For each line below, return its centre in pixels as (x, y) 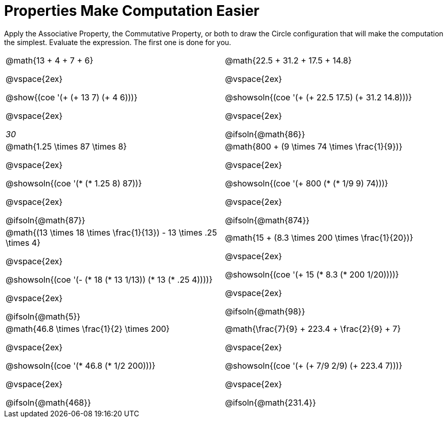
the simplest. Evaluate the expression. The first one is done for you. (118, 42)
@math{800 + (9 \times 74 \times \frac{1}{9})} (314, 146)
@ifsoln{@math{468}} (48, 402)
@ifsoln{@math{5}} (43, 316)
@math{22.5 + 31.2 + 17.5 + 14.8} (288, 60)
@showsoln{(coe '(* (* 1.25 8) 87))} (74, 183)
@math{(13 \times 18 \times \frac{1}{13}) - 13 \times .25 (111, 232)
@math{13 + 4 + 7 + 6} (50, 60)
